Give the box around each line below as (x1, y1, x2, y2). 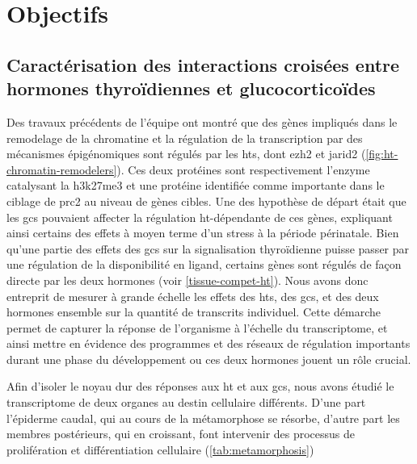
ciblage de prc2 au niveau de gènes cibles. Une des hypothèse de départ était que (6, 192, 406, 209)
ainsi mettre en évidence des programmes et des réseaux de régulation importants (6, 335, 411, 352)
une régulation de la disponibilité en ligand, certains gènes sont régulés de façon (6, 256, 402, 273)
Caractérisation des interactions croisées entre (6, 52, 400, 77)
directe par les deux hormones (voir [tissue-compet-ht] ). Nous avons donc (6, 271, 369, 288)
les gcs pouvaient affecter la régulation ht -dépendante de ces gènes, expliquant (6, 208, 393, 225)
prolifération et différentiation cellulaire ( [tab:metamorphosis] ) (6, 441, 314, 458)
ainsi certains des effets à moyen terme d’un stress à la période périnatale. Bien (6, 224, 399, 241)
